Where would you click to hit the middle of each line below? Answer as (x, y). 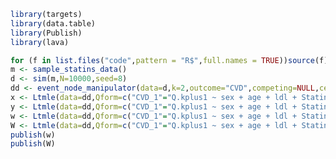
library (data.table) (53, 23)
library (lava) (40, 42)
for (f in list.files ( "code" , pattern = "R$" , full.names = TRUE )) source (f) (169, 60)
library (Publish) (46, 33)
